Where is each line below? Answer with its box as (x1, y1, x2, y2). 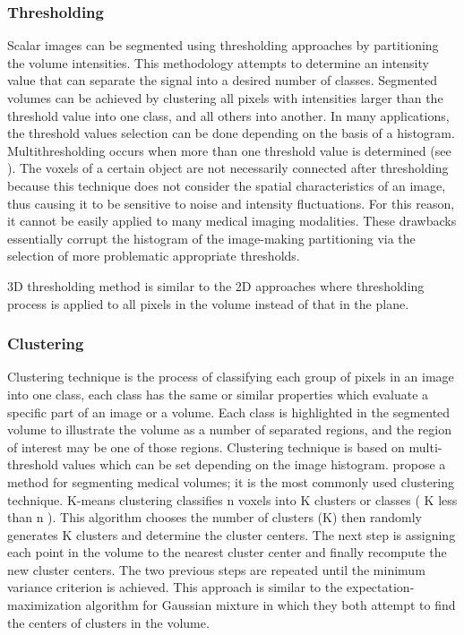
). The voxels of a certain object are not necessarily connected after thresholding (7, 159, 449, 177)
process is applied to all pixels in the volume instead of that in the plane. (7, 294, 409, 313)
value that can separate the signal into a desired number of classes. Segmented (7, 71, 438, 90)
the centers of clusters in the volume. (7, 613, 210, 631)
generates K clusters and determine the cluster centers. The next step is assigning (7, 525, 456, 544)
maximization (7, 596, 82, 614)
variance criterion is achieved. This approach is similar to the (7, 578, 343, 596)
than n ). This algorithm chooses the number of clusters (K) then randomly (7, 508, 422, 527)
